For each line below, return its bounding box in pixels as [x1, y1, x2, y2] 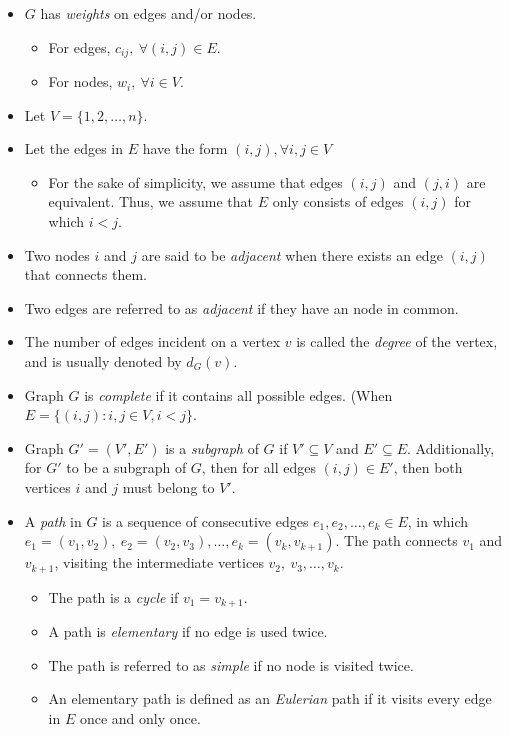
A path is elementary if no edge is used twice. [48, 621, 328, 642]
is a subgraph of [165, 437, 259, 458]
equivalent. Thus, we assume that [48, 191, 253, 212]
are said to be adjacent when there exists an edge [141, 244, 443, 265]
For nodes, [48, 71, 113, 92]
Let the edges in [24, 138, 124, 159]
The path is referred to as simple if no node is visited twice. [48, 654, 414, 675]
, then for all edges [201, 457, 316, 478]
